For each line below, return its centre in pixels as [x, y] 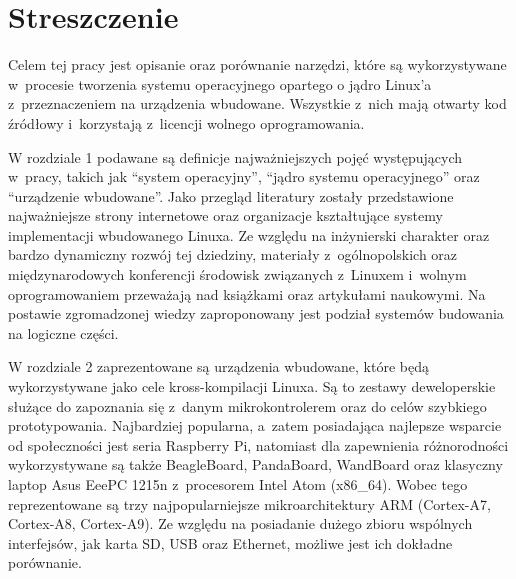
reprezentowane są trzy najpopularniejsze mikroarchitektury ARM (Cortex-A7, [249, 503]
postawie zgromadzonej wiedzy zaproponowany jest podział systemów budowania [256, 313]
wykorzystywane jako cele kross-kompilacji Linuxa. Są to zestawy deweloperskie [252, 386]
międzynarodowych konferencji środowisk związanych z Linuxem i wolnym [237, 274]
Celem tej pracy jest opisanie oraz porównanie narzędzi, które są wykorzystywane [257, 64]
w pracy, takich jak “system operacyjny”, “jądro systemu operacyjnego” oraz [244, 176]
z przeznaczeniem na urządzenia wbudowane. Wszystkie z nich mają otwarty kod [257, 103]
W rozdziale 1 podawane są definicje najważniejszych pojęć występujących [235, 156]
